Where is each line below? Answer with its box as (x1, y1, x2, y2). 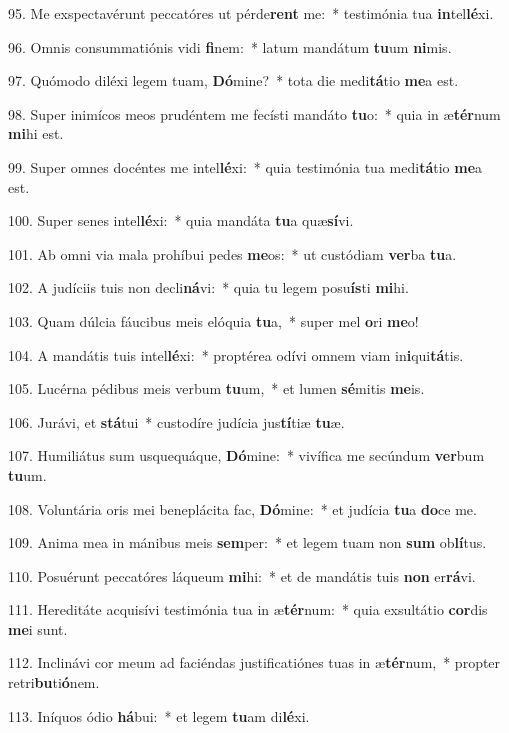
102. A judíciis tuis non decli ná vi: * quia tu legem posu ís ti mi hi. (8, 277, 409, 298)
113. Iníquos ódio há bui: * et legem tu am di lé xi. (8, 705, 310, 726)
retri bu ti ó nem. (8, 672, 100, 693)
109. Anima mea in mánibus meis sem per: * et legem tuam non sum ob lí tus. (8, 532, 487, 553)
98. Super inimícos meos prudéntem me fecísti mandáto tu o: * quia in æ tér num (8, 103, 501, 124)
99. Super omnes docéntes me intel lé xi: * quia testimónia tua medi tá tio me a (8, 156, 483, 177)
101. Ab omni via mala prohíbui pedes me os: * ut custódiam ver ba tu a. (8, 243, 457, 264)
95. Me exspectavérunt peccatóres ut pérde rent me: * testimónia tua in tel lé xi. (8, 3, 494, 23)
